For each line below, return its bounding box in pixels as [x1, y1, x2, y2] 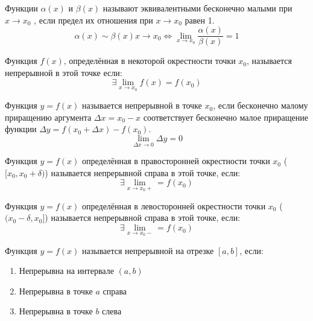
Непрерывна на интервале [19, 264, 114, 277]
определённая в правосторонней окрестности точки [82, 154, 270, 167]
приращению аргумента [5, 110, 92, 123]
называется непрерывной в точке [82, 99, 202, 112]
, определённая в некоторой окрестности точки [63, 54, 236, 67]
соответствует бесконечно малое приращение [143, 110, 308, 123]
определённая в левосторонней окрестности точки [82, 199, 266, 212]
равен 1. [185, 13, 215, 26]
